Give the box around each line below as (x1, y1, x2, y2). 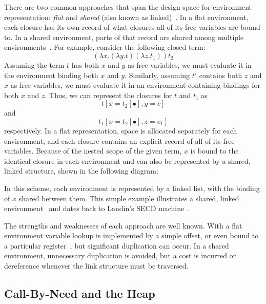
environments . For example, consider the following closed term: (4, 42, 206, 52)
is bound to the (190, 145, 239, 156)
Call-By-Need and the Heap (4, 286, 155, 301)
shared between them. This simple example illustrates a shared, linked (18, 193, 239, 203)
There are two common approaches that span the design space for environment (4, 2, 252, 12)
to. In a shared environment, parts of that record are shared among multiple (4, 31, 244, 42)
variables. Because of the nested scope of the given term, (4, 145, 182, 156)
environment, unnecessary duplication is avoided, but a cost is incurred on (4, 250, 237, 261)
